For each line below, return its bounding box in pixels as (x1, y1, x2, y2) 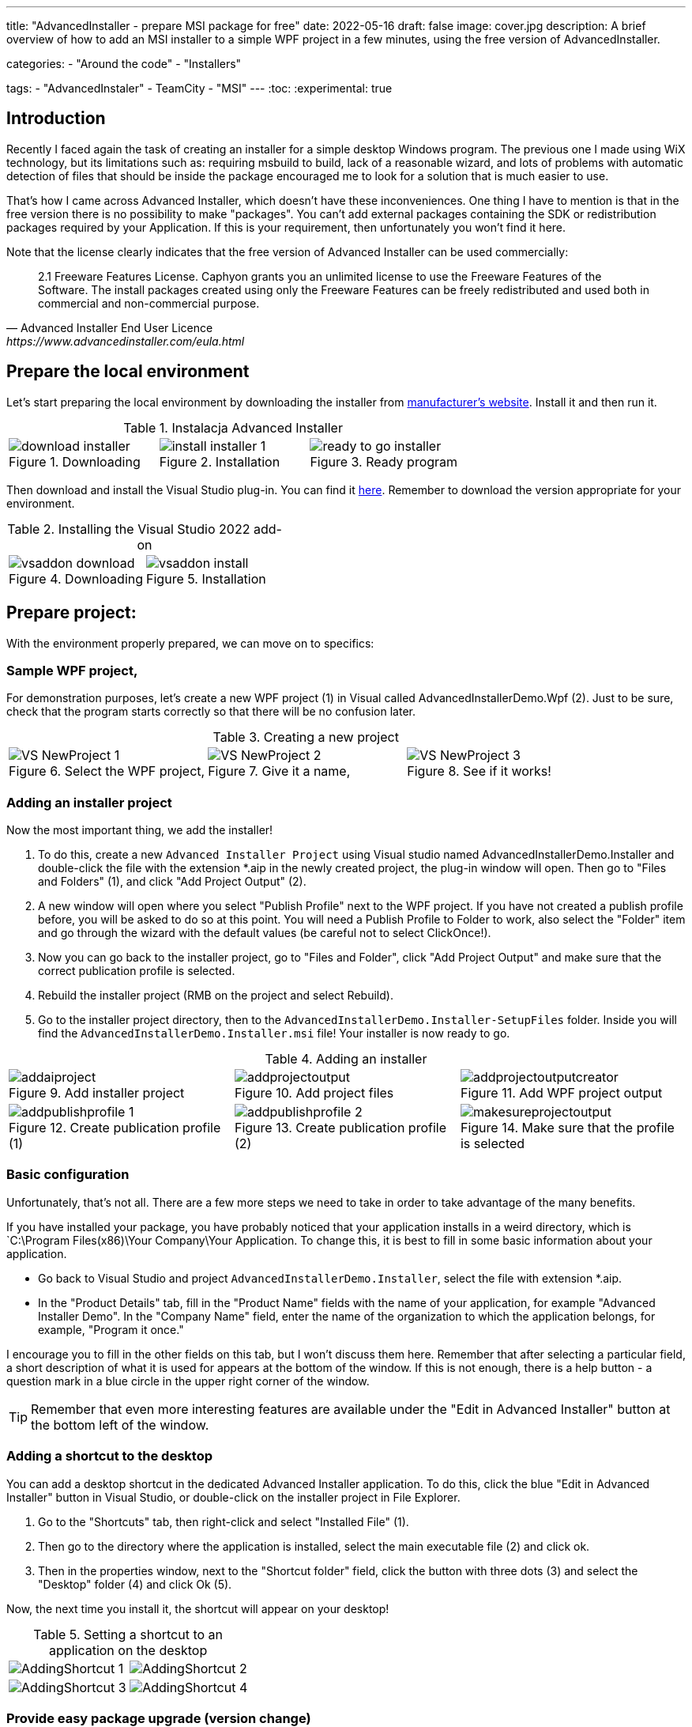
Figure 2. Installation (159, 453, 280, 470)
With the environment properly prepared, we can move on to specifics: (6, 636, 374, 650)
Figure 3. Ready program (310, 453, 458, 470)
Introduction (6, 108, 106, 129)
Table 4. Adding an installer (265, 1051, 427, 1068)
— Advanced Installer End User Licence (6, 320, 213, 334)
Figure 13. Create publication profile (234, 1120, 447, 1136)
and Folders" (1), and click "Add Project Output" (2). (38, 875, 307, 889)
